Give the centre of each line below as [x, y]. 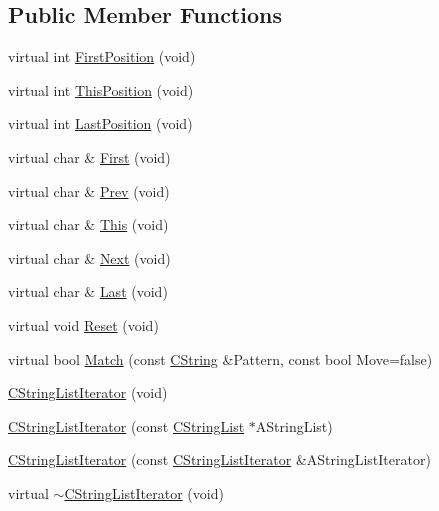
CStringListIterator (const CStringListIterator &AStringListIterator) [219, 459]
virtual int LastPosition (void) [100, 123]
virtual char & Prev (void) [89, 190]
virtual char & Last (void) [88, 291]
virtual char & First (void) [89, 156]
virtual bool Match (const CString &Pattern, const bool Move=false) [220, 358]
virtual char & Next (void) [89, 257]
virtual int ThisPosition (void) [101, 89]
